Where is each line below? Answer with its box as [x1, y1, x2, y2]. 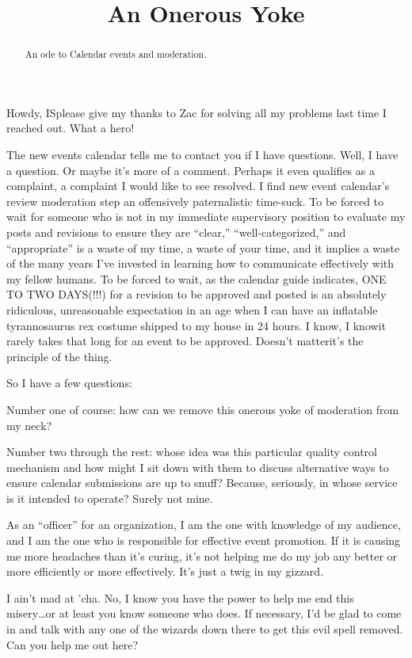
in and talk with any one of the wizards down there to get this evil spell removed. [6, 621, 403, 637]
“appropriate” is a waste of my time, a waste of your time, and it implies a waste [6, 239, 400, 256]
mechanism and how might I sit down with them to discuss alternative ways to [6, 458, 389, 475]
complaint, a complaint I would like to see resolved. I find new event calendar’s [6, 177, 390, 194]
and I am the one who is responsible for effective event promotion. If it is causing [6, 532, 401, 549]
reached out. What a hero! [6, 120, 135, 136]
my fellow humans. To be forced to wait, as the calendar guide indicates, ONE [6, 270, 387, 287]
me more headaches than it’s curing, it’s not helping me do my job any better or [6, 547, 398, 564]
